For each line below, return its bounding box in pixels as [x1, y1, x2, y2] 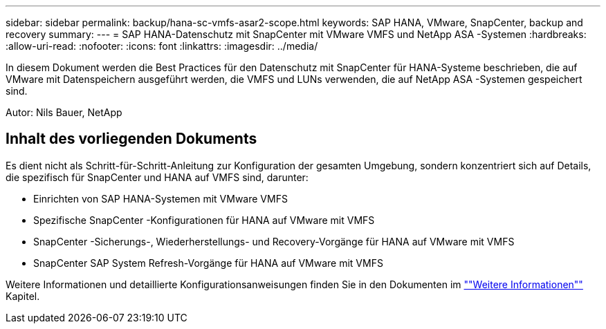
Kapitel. [6, 290, 40, 302]
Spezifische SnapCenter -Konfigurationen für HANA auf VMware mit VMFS [33, 214, 375, 226]
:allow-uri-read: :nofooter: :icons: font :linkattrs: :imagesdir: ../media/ [6, 40, 318, 52]
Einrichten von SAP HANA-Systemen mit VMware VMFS [33, 192, 288, 205]
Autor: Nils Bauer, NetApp [6, 106, 122, 118]
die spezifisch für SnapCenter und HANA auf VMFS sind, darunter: [6, 171, 309, 183]
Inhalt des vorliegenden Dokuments [6, 130, 257, 148]
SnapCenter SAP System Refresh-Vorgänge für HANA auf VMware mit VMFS [33, 256, 383, 269]
